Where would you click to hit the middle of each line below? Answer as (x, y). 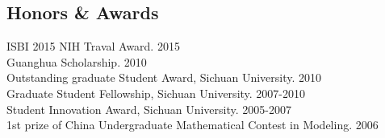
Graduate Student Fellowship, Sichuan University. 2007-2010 (156, 93)
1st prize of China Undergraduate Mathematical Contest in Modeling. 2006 (192, 125)
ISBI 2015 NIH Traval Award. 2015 (93, 46)
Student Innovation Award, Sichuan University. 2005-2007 (149, 109)
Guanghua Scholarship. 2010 (77, 61)
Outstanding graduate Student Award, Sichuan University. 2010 (164, 77)
